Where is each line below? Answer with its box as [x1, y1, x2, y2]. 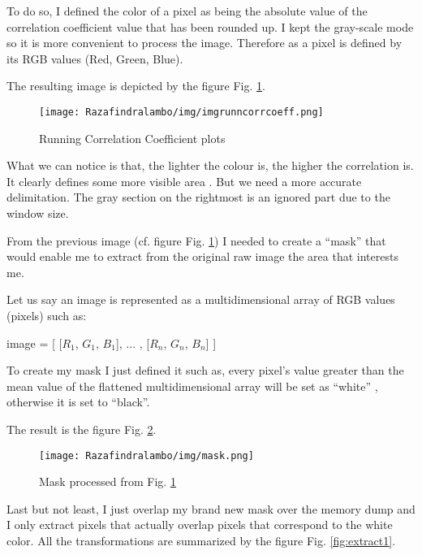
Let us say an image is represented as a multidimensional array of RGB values [6, 291, 395, 308]
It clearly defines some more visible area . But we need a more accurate [6, 172, 362, 189]
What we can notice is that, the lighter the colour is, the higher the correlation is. [6, 157, 414, 174]
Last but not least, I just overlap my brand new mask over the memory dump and [6, 500, 416, 517]
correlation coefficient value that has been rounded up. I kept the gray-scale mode [6, 18, 414, 35]
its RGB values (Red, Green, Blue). [6, 50, 183, 67]
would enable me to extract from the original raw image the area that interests [6, 248, 398, 265]
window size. [6, 205, 69, 221]
